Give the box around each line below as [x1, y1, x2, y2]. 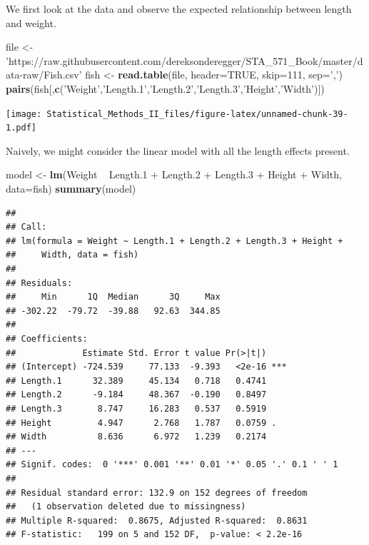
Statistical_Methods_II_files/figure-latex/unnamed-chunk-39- [46, 108, 348, 119]
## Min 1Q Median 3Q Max [6, 292, 221, 302]
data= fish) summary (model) [6, 181, 136, 196]
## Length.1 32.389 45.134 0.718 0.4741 [6, 375, 267, 386]
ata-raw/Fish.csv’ [6, 67, 82, 82]
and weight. [6, 15, 56, 30]
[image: [6, 108, 42, 119]
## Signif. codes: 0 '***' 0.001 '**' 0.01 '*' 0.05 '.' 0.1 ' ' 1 [6, 459, 338, 470]
